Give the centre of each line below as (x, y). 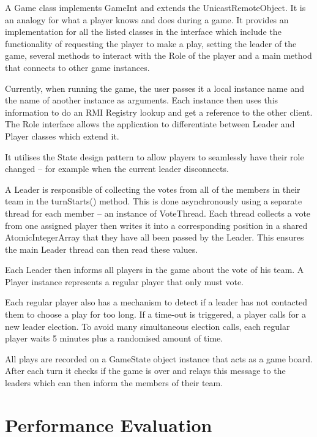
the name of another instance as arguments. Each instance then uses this (142, 100)
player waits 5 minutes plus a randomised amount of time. (114, 338)
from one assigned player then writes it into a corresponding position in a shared (156, 225)
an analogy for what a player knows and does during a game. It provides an (147, 19)
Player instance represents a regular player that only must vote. (124, 281)
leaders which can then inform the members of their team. (114, 383)
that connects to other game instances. (77, 67)
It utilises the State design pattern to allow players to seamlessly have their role (155, 156)
